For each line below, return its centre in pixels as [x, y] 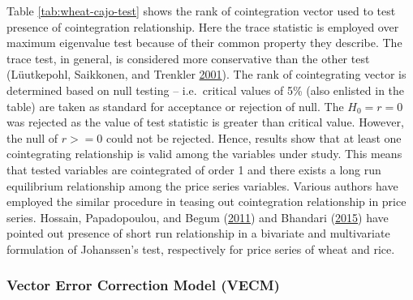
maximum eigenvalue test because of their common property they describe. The [204, 43]
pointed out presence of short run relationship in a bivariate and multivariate [198, 233]
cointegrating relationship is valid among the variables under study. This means [204, 154]
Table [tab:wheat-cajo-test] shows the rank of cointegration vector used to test [201, 11]
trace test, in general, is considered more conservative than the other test [188, 58]
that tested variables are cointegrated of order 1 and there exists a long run [194, 169]
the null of [32, 137]
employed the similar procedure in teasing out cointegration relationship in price [206, 201]
